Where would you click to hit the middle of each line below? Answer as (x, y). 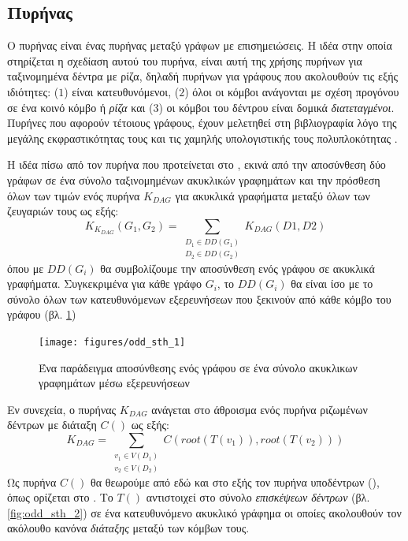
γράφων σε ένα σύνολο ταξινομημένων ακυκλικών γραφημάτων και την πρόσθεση (194, 179)
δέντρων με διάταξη (52, 425)
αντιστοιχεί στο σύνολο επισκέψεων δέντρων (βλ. (258, 497)
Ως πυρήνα (32, 481)
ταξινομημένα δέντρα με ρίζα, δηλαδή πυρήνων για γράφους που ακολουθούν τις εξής (203, 76)
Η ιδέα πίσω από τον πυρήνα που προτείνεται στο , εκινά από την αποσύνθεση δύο (197, 164)
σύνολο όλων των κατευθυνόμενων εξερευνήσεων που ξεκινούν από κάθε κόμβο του (199, 298)
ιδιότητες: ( (33, 91)
